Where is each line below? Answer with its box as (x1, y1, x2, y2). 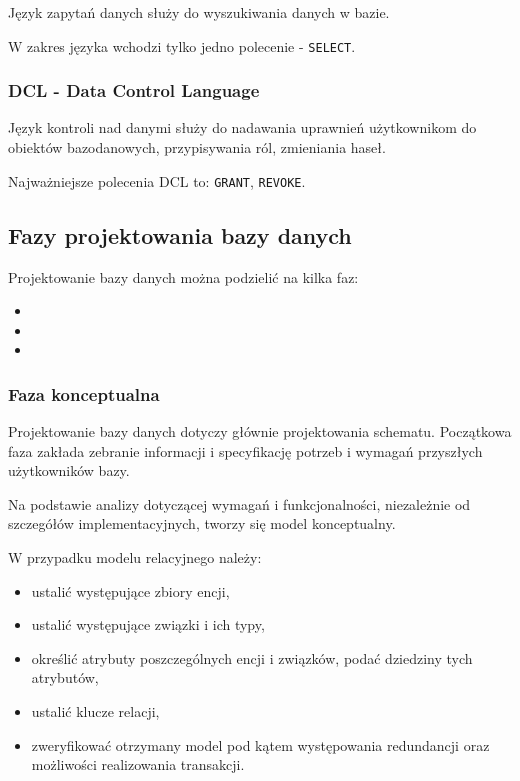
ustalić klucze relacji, (31, 701, 160, 722)
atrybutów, (31, 667, 99, 688)
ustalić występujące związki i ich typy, (31, 614, 265, 635)
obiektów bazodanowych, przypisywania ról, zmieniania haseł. (8, 137, 386, 158)
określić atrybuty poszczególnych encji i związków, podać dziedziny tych (31, 647, 473, 668)
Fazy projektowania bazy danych (8, 219, 352, 250)
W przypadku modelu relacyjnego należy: (8, 547, 262, 568)
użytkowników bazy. (8, 460, 130, 481)
